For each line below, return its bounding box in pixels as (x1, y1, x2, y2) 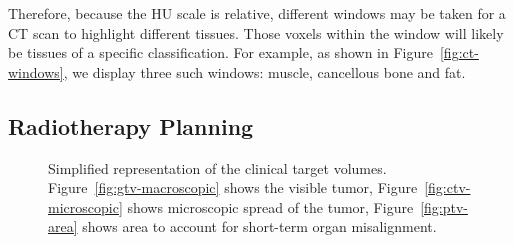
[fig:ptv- (420, 196, 468, 217)
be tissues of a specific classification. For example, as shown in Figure (8, 42, 433, 63)
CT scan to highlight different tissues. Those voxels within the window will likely (8, 22, 504, 43)
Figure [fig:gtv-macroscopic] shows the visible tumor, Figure (48, 177, 418, 198)
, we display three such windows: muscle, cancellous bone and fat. (63, 61, 466, 82)
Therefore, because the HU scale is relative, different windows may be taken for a (8, 3, 506, 23)
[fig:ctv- (424, 177, 471, 198)
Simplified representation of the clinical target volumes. (48, 157, 387, 178)
